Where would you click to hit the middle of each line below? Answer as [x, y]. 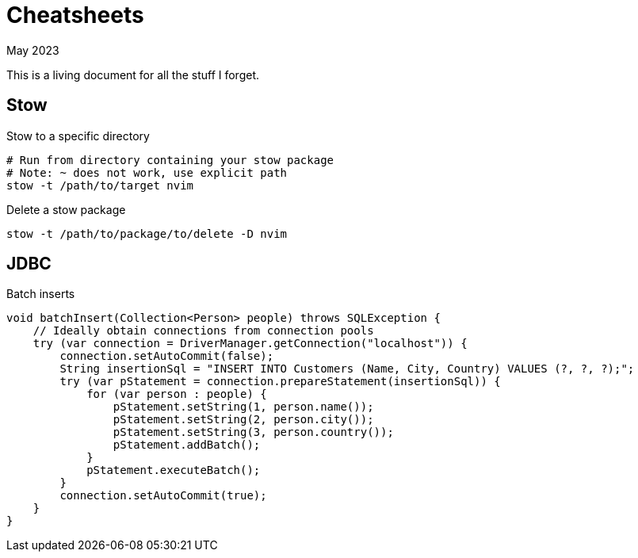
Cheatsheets [75, 15]
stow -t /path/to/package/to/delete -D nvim [147, 233]
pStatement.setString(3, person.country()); [253, 432]
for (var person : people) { [177, 394]
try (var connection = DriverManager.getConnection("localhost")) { [250, 344]
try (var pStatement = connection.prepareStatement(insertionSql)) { [280, 382]
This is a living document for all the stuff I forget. [133, 75]
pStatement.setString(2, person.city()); [243, 420]
